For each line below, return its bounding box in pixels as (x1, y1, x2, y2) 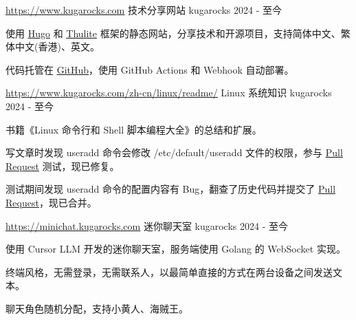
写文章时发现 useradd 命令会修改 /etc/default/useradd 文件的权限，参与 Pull (5, 145, 343, 160)
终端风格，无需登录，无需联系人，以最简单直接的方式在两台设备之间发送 (5, 264, 333, 279)
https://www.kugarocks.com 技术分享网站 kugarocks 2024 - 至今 (5, 3, 282, 17)
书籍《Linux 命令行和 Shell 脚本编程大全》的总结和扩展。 (5, 122, 262, 136)
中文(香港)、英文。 (14, 39, 100, 54)
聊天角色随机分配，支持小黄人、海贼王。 (5, 301, 188, 315)
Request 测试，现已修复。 (5, 158, 120, 173)
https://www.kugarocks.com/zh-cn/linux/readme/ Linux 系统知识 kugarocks (5, 85, 332, 100)
